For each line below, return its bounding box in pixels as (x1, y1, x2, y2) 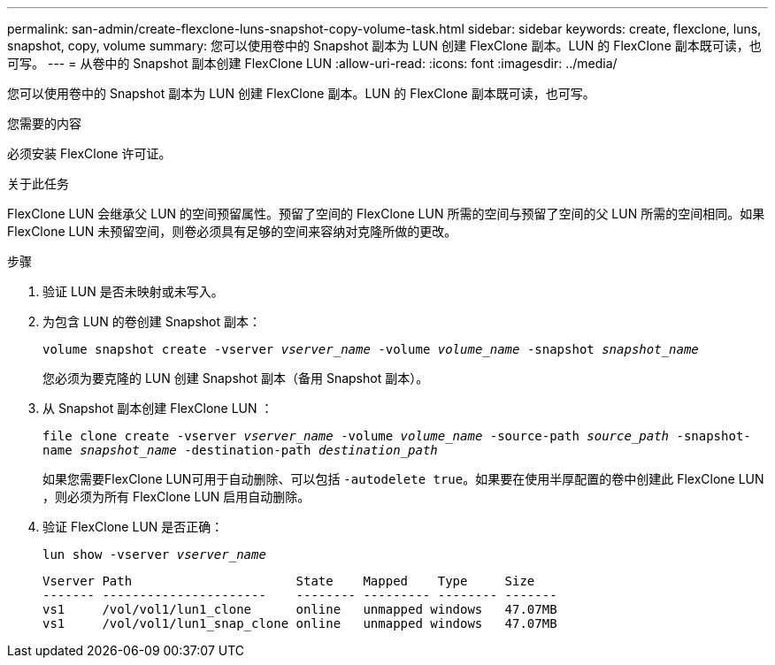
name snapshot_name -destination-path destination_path (42, 443, 438, 457)
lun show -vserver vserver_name (42, 547, 266, 562)
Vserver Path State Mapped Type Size (42, 574, 535, 588)
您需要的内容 (7, 116, 81, 131)
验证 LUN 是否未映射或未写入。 (42, 284, 224, 299)
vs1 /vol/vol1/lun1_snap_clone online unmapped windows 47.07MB (42, 616, 557, 631)
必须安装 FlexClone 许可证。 (7, 146, 172, 161)
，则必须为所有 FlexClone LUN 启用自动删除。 (42, 489, 311, 504)
